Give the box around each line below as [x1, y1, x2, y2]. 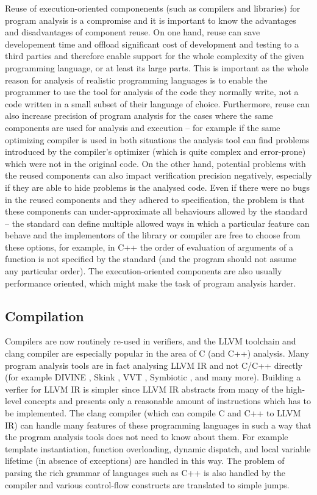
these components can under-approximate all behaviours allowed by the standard [5, 205, 308, 218]
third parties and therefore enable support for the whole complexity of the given [5, 49, 304, 62]
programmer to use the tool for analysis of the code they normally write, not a [5, 85, 299, 98]
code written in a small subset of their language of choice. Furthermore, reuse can [5, 97, 310, 110]
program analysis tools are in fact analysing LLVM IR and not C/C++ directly [5, 358, 302, 371]
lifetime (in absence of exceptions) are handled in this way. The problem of [5, 454, 285, 467]
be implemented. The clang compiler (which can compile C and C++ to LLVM [5, 407, 301, 419]
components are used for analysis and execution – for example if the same [5, 121, 280, 134]
